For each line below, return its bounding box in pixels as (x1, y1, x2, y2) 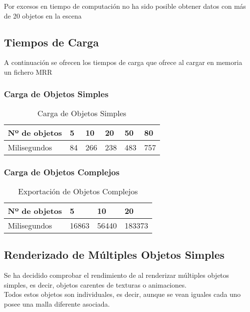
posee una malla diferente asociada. (4, 299, 110, 309)
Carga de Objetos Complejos (4, 166, 120, 178)
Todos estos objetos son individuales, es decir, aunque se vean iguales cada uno (4, 289, 241, 299)
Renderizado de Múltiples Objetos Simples (4, 247, 225, 262)
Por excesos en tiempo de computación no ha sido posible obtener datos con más (4, 1, 246, 11)
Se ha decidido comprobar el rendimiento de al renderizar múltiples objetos (4, 270, 229, 280)
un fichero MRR (4, 66, 52, 77)
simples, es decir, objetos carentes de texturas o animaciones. (4, 279, 187, 290)
